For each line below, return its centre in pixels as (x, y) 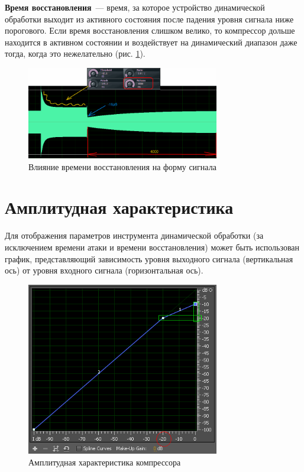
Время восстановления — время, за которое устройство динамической (135, 7)
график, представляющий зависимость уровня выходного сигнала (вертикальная (149, 258)
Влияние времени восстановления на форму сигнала (122, 166)
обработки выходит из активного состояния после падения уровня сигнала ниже (149, 19)
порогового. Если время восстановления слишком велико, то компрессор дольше (150, 30)
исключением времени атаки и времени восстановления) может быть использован (152, 247)
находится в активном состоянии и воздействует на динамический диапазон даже (151, 42)
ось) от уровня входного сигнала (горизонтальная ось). (104, 270)
